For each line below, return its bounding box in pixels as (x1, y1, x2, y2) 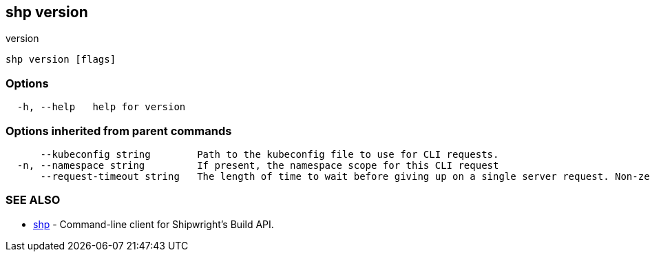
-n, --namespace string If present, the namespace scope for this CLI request (17, 159, 499, 171)
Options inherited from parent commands (6, 123, 232, 138)
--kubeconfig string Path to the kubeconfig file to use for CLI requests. (40, 148, 499, 160)
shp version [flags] (6, 54, 116, 65)
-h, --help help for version (17, 101, 186, 113)
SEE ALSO (6, 193, 61, 207)
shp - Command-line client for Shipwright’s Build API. (33, 218, 274, 230)
